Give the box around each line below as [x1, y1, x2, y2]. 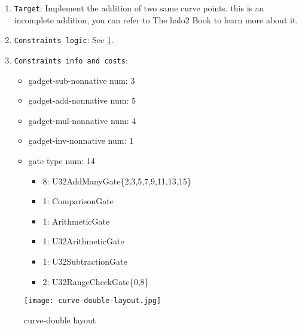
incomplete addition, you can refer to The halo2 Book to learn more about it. [14, 13, 298, 26]
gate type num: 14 [28, 154, 95, 166]
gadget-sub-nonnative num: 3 [28, 74, 135, 86]
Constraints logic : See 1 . [14, 34, 114, 46]
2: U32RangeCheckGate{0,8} [42, 275, 149, 287]
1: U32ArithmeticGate [42, 235, 124, 247]
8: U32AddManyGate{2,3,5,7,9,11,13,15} [42, 174, 191, 187]
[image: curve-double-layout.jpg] [24, 296, 161, 305]
